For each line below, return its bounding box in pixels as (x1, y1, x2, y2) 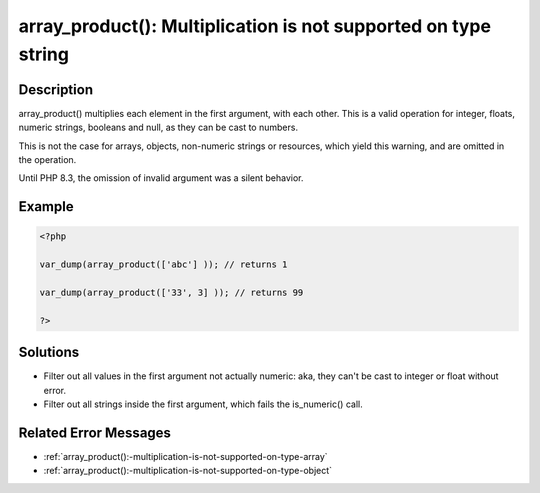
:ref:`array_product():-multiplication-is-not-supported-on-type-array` (43, 450, 329, 462)
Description (18, 81, 94, 98)
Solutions (18, 344, 80, 361)
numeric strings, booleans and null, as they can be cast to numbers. (18, 121, 299, 134)
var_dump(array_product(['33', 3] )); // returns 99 (39, 286, 304, 298)
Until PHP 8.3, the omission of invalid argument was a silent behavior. (18, 172, 304, 184)
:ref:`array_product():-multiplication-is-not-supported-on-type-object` (43, 465, 333, 477)
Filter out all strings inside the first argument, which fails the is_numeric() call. (43, 398, 364, 410)
